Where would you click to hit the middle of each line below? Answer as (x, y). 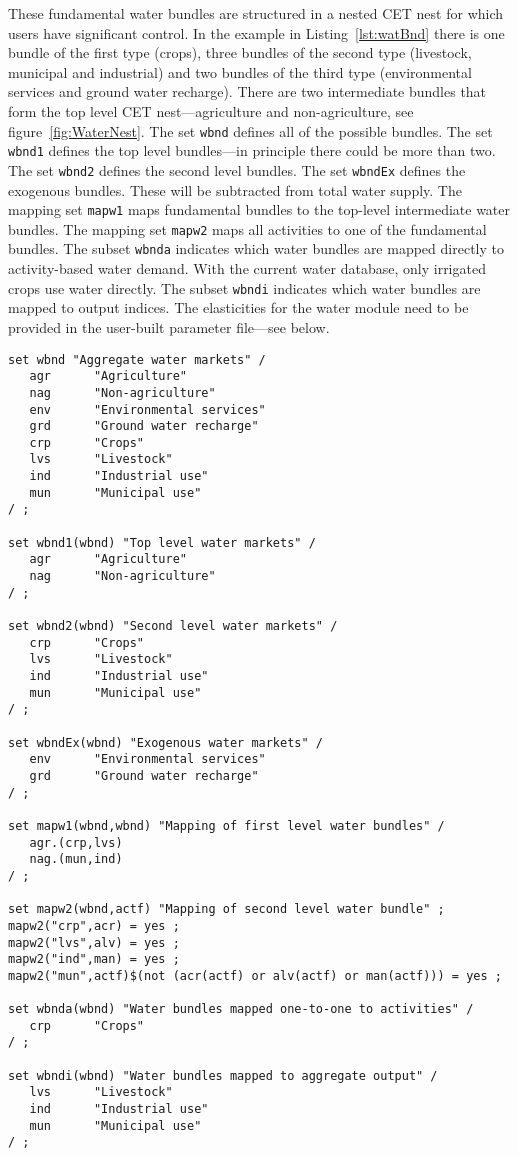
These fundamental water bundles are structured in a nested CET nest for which (256, 13)
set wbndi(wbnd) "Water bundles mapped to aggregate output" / (223, 1075)
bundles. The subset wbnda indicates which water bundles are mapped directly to (256, 248)
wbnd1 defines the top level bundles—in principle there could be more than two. (252, 150)
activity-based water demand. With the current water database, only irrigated (247, 268)
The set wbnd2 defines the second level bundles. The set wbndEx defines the (237, 169)
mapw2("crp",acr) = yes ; (94, 925)
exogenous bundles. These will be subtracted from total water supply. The (235, 189)
